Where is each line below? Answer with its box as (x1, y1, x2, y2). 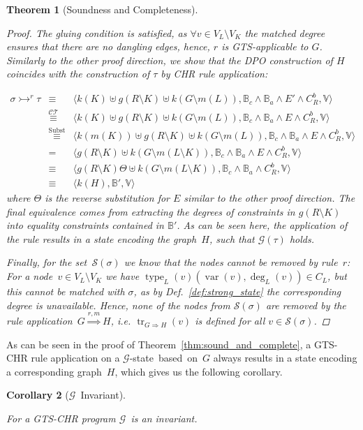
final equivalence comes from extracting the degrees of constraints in (6, 204, 295, 218)
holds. (289, 231, 314, 246)
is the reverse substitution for (45, 191, 170, 205)
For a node (6, 269, 53, 283)
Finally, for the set (6, 255, 87, 269)
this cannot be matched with (6, 284, 125, 299)
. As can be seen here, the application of (177, 218, 348, 232)
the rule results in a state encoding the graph (6, 231, 197, 246)
